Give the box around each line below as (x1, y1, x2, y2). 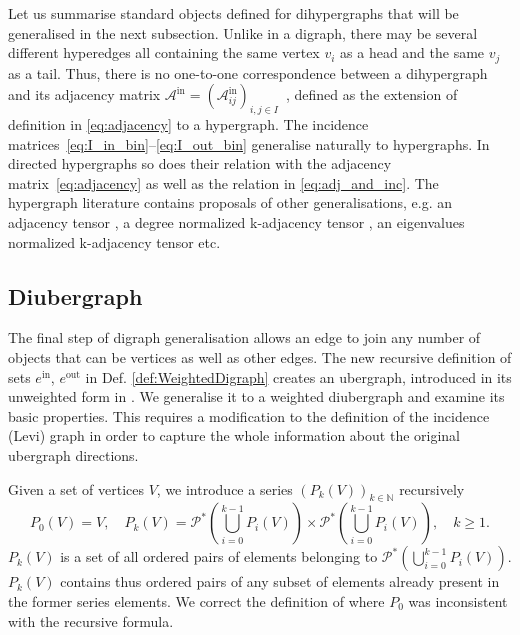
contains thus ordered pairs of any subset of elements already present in (60, 571, 500, 592)
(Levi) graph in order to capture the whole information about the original (8, 425, 460, 446)
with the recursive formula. (8, 610, 174, 631)
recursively (399, 478, 465, 499)
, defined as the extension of (285, 84, 458, 105)
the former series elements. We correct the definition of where (8, 590, 385, 611)
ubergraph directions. (8, 444, 139, 465)
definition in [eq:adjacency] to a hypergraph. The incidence (8, 114, 369, 135)
